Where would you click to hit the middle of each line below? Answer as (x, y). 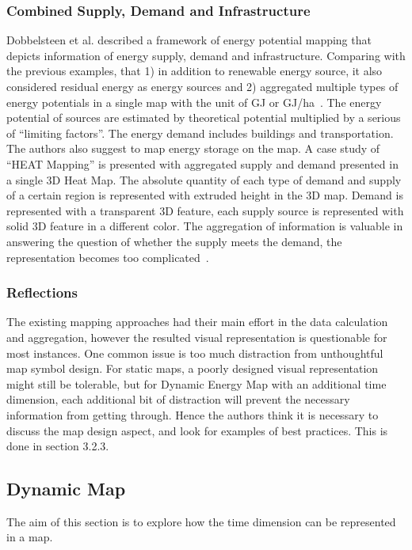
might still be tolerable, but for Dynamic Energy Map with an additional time (196, 383)
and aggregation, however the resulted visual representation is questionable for (197, 337)
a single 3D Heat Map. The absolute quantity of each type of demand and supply (204, 179)
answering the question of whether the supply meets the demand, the (174, 241)
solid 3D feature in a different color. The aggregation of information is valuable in (205, 226)
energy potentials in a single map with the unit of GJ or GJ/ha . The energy (194, 102)
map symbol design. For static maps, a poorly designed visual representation (193, 368)
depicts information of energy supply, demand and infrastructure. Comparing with (206, 55)
